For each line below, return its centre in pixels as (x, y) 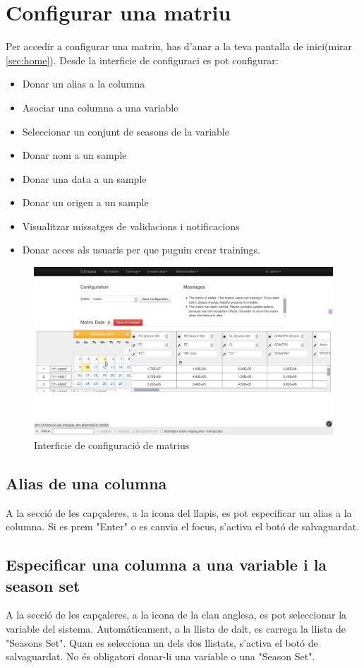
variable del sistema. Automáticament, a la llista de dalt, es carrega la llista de (176, 628)
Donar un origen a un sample (85, 202)
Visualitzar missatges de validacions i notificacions (131, 226)
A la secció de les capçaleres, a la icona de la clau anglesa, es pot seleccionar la (176, 615)
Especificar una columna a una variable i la (166, 565)
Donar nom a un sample (74, 155)
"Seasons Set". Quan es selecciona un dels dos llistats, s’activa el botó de (162, 642)
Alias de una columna (86, 483)
